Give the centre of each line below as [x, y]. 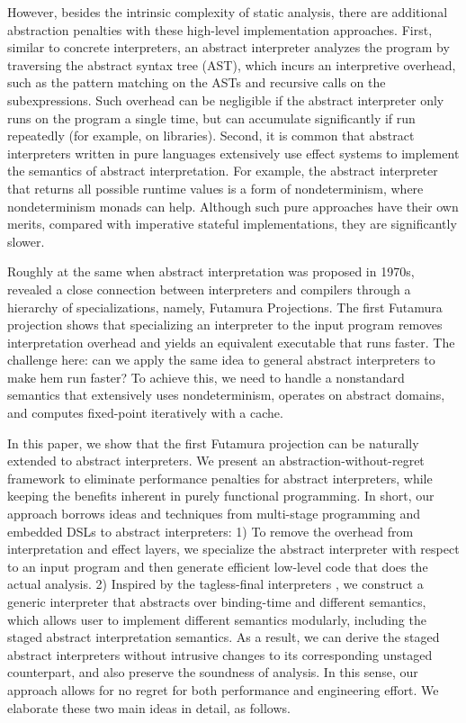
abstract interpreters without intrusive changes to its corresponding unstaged [220, 654]
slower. [26, 241]
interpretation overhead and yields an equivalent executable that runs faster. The [231, 342]
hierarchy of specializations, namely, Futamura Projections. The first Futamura [225, 307]
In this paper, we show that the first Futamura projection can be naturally [213, 443]
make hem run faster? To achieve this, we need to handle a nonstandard [206, 377]
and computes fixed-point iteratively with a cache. [145, 413]
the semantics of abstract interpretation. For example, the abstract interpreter [223, 171]
